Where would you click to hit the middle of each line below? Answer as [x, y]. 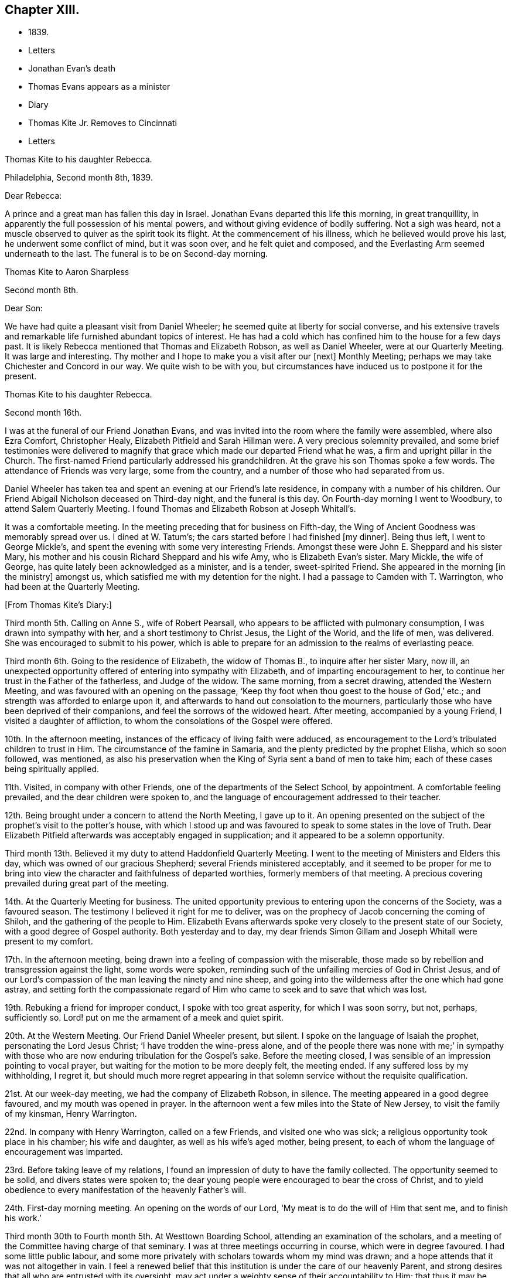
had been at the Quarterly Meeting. [72, 587]
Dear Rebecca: [33, 196]
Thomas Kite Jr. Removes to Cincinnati [103, 123]
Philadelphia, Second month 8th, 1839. [79, 178]
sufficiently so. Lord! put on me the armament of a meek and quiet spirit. [144, 1018]
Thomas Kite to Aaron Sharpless [67, 272]
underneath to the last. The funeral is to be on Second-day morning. [136, 254]
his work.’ [23, 1218]
